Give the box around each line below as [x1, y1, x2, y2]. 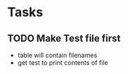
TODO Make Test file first [7, 32, 121, 44]
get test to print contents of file [17, 58, 108, 67]
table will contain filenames [17, 51, 98, 59]
